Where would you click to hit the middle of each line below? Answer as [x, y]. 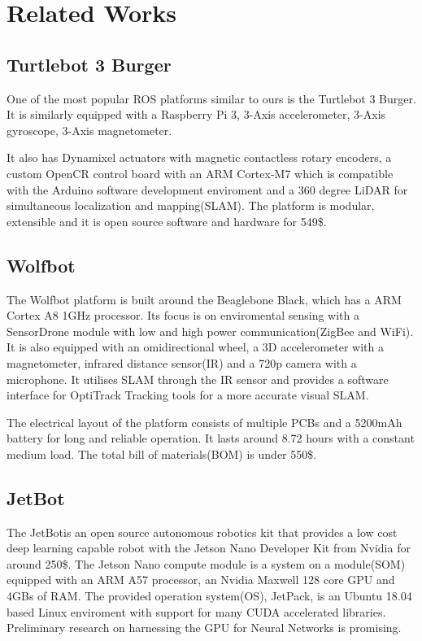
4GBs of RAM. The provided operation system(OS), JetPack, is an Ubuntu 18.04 [209, 596]
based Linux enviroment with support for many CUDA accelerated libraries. [196, 611]
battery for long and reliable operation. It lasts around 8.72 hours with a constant [211, 438]
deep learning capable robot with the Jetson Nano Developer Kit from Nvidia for [209, 548]
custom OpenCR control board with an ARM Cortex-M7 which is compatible [200, 173]
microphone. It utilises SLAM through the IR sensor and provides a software [198, 379]
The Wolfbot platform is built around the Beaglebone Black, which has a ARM [204, 299]
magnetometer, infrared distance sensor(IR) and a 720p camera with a [182, 362]
